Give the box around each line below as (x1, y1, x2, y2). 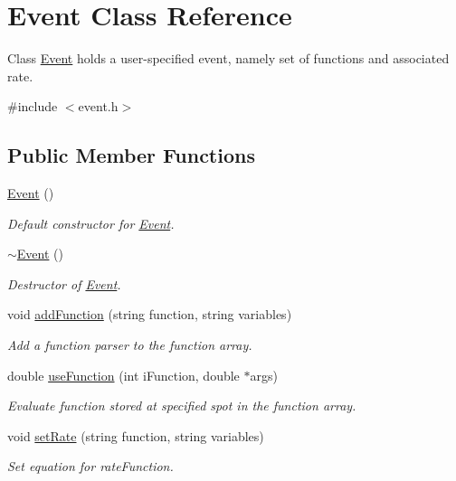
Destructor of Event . (7, 274, 121, 293)
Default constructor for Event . (7, 213, 175, 232)
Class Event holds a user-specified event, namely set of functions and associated (7, 49, 450, 68)
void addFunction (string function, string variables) (7, 305, 292, 324)
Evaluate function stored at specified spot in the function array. (7, 396, 356, 415)
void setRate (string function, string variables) (7, 426, 264, 445)
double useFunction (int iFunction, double (7, 365, 240, 384)
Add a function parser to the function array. (7, 335, 252, 354)
